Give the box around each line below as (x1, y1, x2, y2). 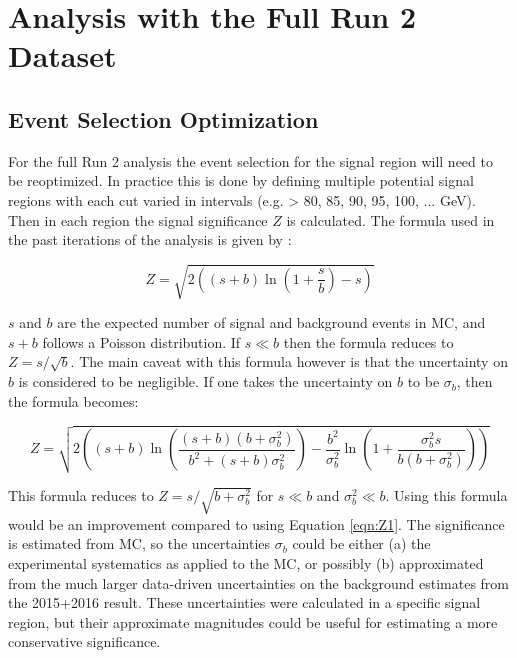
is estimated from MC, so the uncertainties (8, 533, 271, 554)
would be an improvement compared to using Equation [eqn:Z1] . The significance (8, 513, 505, 534)
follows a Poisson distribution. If (42, 331, 241, 352)
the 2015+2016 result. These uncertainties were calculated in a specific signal (8, 592, 481, 613)
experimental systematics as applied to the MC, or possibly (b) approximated (8, 553, 484, 574)
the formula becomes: (8, 390, 139, 411)
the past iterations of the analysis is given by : (8, 229, 292, 250)
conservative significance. (8, 631, 161, 652)
